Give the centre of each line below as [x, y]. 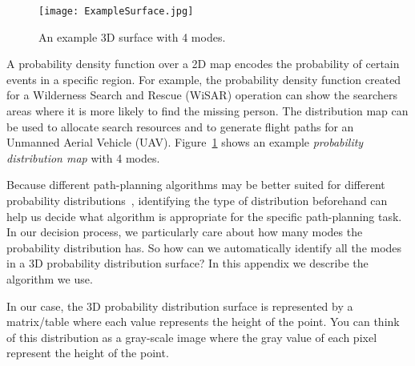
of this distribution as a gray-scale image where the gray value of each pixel [192, 337]
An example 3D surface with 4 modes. [132, 36]
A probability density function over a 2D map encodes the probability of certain [203, 64]
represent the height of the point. [88, 353]
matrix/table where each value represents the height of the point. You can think [203, 322]
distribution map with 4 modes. [83, 157]
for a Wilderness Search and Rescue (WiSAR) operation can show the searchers [202, 95]
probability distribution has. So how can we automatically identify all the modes [204, 247]
